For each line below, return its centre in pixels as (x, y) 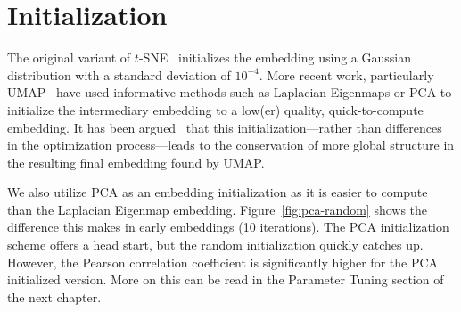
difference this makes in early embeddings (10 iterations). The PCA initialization (228, 227)
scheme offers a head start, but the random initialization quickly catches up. (215, 245)
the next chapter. (54, 296)
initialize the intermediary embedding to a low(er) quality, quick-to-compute (215, 109)
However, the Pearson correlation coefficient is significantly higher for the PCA (223, 262)
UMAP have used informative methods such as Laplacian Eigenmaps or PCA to (230, 92)
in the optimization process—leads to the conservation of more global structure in (231, 145)
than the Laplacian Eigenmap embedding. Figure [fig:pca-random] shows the (218, 209)
